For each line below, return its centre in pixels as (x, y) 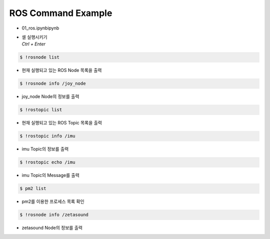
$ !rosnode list (40, 57)
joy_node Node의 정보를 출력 (50, 96)
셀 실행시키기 (34, 37)
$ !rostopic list (41, 110)
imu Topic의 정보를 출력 (45, 149)
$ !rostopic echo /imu (47, 162)
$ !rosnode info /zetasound (54, 215)
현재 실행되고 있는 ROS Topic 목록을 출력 (62, 123)
